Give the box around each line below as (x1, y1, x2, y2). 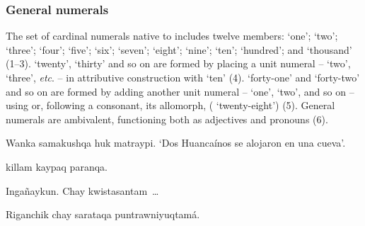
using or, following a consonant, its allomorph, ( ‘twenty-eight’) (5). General (6, 98, 335, 113)
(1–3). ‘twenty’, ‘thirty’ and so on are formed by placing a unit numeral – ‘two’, (6, 56, 351, 71)
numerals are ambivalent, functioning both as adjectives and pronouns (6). (6, 111, 328, 126)
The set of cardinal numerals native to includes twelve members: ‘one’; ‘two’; (6, 28, 338, 43)
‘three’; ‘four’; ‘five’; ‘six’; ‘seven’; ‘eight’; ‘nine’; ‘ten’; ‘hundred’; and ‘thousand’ (6, 42, 352, 57)
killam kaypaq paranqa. (6, 159, 108, 174)
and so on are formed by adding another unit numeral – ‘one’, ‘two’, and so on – (6, 84, 354, 98)
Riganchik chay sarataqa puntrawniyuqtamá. (6, 207, 200, 222)
